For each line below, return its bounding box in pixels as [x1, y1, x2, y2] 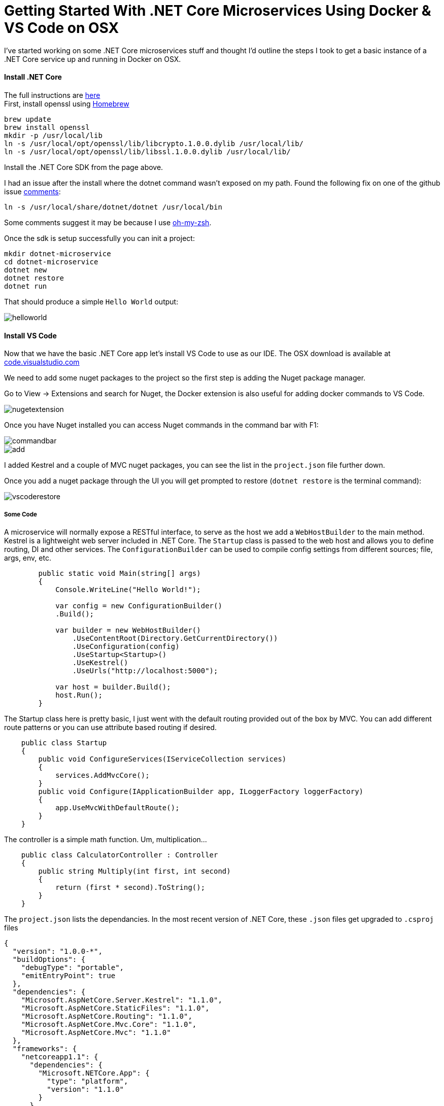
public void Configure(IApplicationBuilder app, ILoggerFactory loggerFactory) [38, 787, 364, 796]
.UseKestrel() [72, 658, 128, 667]
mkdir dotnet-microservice [4, 249, 111, 258]
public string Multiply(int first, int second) [38, 867, 231, 875]
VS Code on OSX [4, 19, 119, 37]
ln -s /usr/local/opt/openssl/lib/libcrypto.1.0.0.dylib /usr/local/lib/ [4, 139, 304, 148]
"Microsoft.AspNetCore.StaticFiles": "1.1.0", [21, 1004, 210, 1012]
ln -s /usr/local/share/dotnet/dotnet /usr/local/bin [4, 202, 222, 211]
